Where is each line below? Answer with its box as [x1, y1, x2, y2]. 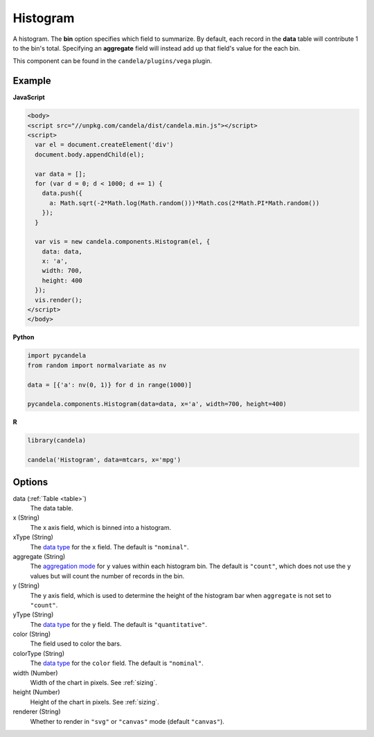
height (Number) [12, 688, 60, 696]
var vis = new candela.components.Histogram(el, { [35, 238, 211, 246]
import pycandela [27, 352, 87, 359]
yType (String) [12, 610, 54, 619]
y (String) [12, 582, 40, 590]
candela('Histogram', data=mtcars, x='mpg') [27, 456, 181, 464]
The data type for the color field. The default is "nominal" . [30, 659, 204, 668]
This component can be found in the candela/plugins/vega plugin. [12, 57, 213, 65]
